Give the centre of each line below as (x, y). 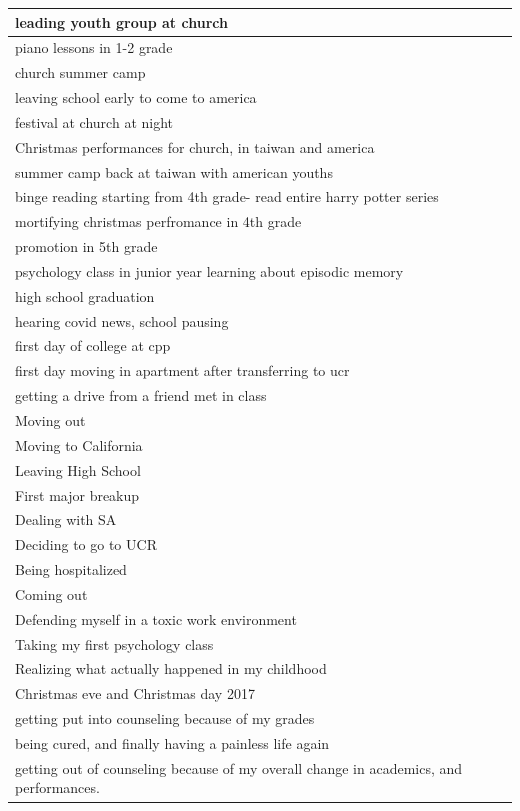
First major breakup (77, 494)
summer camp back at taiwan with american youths (174, 171)
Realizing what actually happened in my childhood (171, 668)
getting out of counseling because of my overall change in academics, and (239, 767)
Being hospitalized (71, 569)
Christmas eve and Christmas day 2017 (135, 693)
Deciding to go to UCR (86, 544)
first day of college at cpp (93, 345)
